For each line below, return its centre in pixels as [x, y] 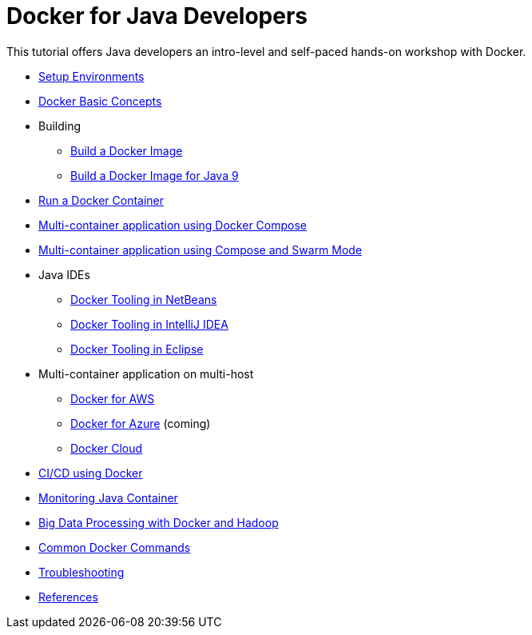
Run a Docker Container [101, 200]
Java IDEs [64, 274]
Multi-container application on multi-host [146, 373]
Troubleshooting [81, 572]
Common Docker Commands [115, 547]
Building [60, 126]
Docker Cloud [107, 448]
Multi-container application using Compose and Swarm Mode [200, 250]
